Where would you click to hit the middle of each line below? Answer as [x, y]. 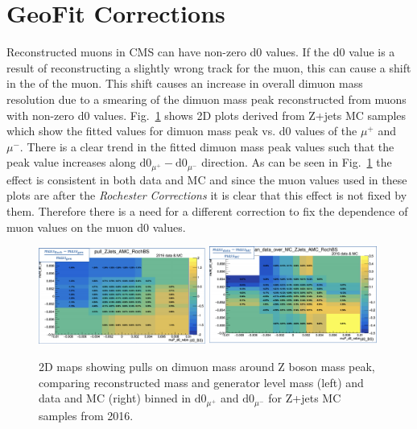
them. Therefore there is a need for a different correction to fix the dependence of [207, 210]
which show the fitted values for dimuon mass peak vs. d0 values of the [182, 131]
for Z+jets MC [305, 398]
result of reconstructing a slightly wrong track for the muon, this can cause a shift [209, 67]
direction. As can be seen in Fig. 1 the [297, 162]
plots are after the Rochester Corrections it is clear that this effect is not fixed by [207, 195]
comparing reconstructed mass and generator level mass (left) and [201, 382]
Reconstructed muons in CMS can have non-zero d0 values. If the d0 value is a [201, 52]
